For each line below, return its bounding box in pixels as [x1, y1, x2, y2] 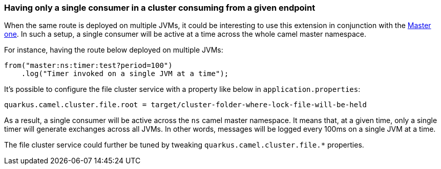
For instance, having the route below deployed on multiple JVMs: [4, 45, 223, 55]
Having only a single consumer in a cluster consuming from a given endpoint [4, 3, 316, 13]
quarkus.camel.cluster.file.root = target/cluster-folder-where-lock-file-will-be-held [4, 101, 367, 109]
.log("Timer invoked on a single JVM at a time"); [21, 69, 229, 78]
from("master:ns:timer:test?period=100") [4, 61, 173, 70]
